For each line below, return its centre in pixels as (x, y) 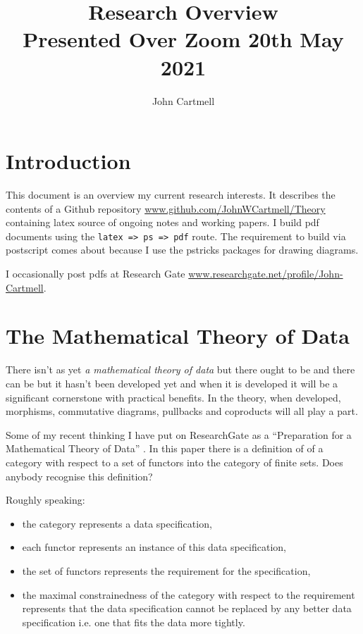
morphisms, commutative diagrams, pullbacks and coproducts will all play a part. (182, 411)
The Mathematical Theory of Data (178, 336)
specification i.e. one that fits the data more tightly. (134, 622)
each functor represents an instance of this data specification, (154, 547)
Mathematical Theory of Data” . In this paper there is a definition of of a (165, 448)
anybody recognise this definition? (79, 476)
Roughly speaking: (45, 500)
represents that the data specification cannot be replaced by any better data (187, 608)
